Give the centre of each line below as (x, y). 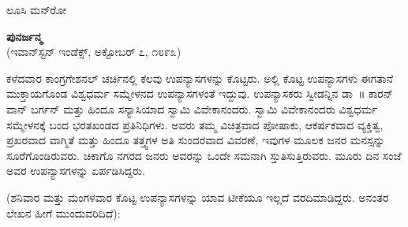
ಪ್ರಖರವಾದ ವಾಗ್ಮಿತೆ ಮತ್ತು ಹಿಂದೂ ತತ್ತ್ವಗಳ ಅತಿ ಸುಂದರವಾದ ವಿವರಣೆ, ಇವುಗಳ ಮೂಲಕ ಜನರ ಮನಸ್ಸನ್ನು (196, 140)
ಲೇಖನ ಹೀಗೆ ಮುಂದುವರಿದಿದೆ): (64, 212)
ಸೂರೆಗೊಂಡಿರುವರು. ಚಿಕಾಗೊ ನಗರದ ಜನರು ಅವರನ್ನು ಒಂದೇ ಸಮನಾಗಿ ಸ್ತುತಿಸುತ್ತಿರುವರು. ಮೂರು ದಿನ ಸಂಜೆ (204, 155)
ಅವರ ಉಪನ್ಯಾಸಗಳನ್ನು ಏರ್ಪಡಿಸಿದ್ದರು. (76, 171)
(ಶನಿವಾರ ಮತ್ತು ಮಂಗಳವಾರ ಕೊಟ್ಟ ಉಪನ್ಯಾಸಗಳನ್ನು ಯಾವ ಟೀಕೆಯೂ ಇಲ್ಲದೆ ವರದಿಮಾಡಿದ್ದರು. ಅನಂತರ (198, 197)
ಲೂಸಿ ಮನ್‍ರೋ (37, 9)
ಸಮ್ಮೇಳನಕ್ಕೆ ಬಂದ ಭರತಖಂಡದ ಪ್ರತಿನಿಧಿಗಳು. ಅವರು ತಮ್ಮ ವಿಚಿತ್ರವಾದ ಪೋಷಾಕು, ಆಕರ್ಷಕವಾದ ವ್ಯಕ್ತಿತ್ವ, (195, 124)
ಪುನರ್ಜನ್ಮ (24, 36)
